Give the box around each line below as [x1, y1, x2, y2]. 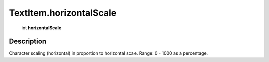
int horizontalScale [21, 25, 62, 31]
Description [9, 37, 47, 46]
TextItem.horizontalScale [9, 7, 117, 18]
